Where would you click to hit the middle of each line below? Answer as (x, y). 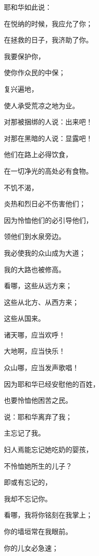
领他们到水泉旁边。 (35, 236)
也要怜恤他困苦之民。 (38, 400)
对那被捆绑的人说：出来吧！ (48, 122)
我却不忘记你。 (28, 498)
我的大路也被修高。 (35, 269)
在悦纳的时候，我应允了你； (48, 23)
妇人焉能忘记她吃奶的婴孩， (48, 449)
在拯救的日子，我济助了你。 (48, 40)
